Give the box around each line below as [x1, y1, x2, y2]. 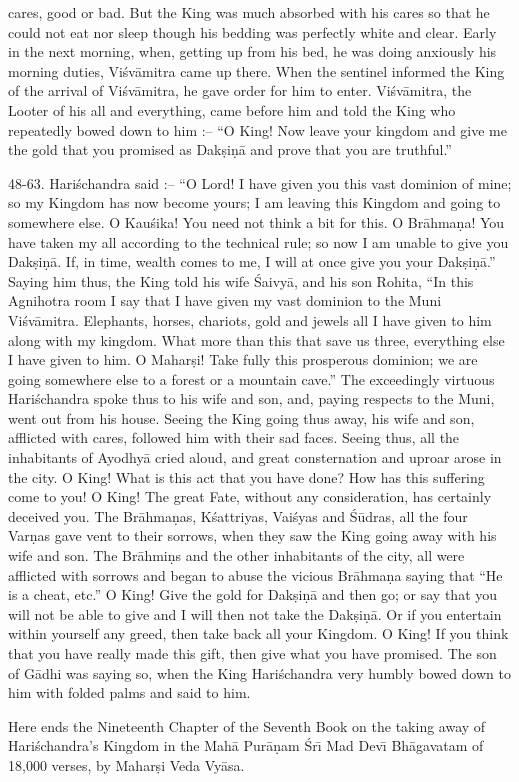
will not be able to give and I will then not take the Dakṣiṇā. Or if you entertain [8, 603, 502, 624]
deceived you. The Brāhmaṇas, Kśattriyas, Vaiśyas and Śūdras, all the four [8, 505, 468, 526]
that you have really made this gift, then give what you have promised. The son [8, 643, 497, 663]
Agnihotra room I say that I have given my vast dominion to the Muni [8, 290, 442, 311]
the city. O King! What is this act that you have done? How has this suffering [8, 466, 485, 487]
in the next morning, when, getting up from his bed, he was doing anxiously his [8, 41, 497, 62]
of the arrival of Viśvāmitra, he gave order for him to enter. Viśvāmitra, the [8, 80, 472, 101]
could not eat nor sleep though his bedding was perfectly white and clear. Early [8, 21, 497, 42]
